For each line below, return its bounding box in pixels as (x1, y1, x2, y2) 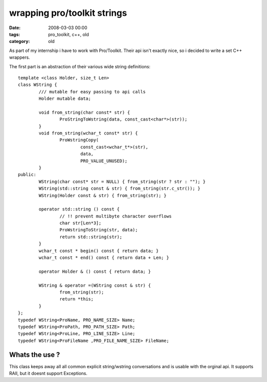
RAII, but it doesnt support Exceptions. (9, 371, 88, 377)
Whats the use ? (9, 350, 60, 359)
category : (9, 39, 30, 44)
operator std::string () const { (39, 207, 120, 212)
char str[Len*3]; (59, 220, 101, 226)
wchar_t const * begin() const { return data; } (39, 248, 159, 254)
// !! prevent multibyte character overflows (59, 213, 172, 219)
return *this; (59, 297, 94, 302)
